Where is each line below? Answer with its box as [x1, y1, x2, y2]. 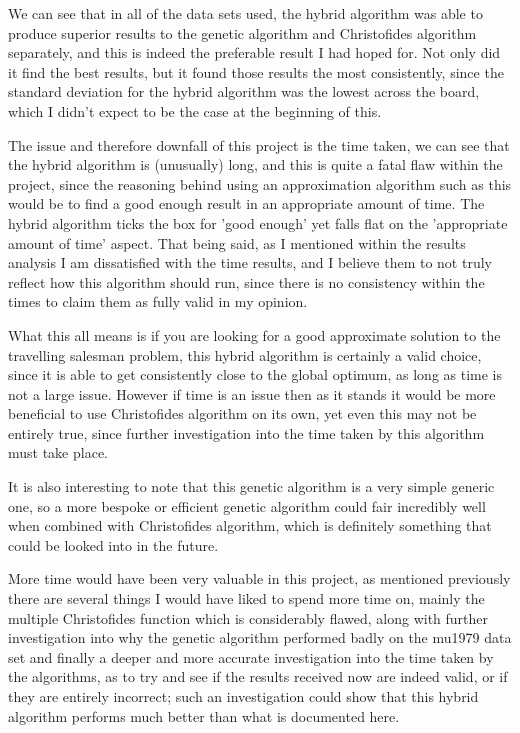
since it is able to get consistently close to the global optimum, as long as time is [8, 364, 503, 385]
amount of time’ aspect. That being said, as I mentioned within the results [8, 232, 466, 253]
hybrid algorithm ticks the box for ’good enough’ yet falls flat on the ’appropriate [8, 212, 508, 233]
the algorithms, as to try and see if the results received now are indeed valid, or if [8, 666, 508, 687]
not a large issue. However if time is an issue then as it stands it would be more [8, 383, 496, 404]
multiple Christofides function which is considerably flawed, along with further [8, 607, 489, 628]
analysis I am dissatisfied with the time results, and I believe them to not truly [8, 252, 492, 273]
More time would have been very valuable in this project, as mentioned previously [8, 568, 511, 589]
